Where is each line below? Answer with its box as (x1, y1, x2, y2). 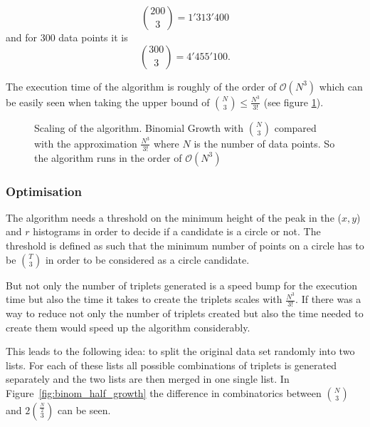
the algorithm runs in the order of (34, 150, 182, 165)
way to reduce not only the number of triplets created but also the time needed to (6, 306, 364, 321)
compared (274, 120, 317, 135)
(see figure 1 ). (263, 94, 324, 109)
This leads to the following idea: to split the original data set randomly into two (6, 344, 355, 359)
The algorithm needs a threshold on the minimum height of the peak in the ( (6, 210, 342, 225)
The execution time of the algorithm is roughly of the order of (6, 78, 277, 93)
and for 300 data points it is (6, 30, 128, 44)
